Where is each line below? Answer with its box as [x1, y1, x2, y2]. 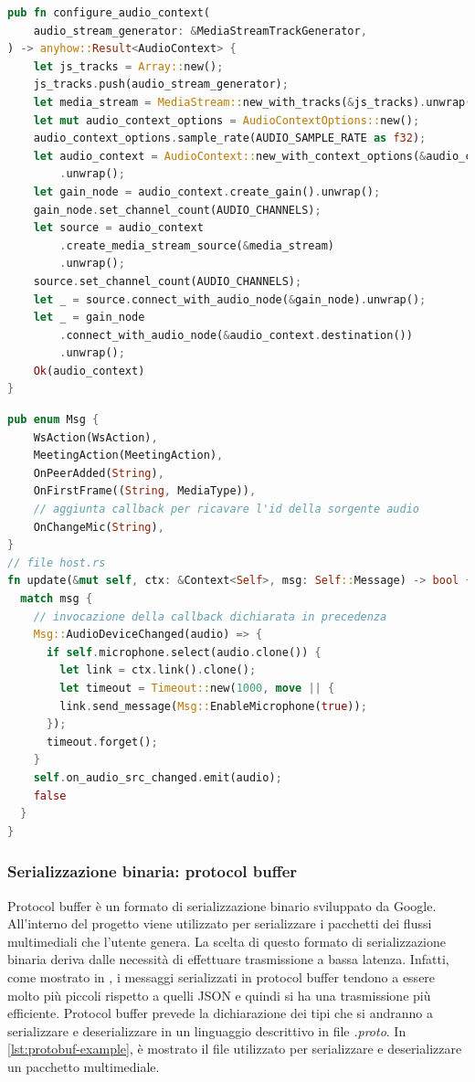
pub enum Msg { [7, 413, 100, 427]
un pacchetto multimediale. [7, 1056, 160, 1076]
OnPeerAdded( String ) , [33, 466, 164, 480]
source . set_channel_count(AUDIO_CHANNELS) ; [33, 274, 302, 288]
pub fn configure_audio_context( [7, 6, 210, 19]
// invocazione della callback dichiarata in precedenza [33, 610, 387, 623]
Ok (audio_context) [33, 364, 145, 377]
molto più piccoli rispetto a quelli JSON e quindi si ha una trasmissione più [7, 985, 431, 1004]
